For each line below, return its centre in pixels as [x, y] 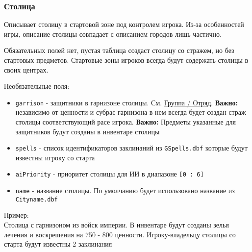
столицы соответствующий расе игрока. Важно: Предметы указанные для [126, 122]
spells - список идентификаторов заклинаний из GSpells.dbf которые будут [131, 148]
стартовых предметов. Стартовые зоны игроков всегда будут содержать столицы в [126, 60]
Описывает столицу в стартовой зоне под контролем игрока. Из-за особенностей [124, 24]
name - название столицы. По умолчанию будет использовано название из [125, 190]
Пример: [16, 215]
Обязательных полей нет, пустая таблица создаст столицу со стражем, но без [119, 50]
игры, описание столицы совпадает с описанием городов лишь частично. [113, 34]
